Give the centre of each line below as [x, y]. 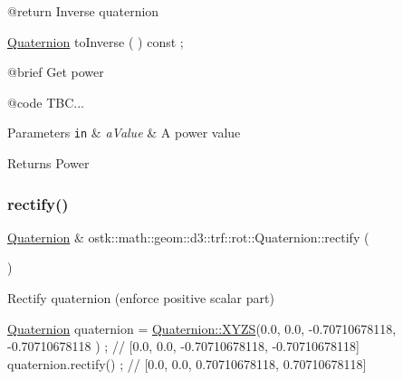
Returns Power [48, 163]
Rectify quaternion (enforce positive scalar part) [141, 298]
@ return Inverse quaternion [83, 11]
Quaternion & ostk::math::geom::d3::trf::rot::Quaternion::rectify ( [188, 237]
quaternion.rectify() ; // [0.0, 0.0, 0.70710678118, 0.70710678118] [187, 363]
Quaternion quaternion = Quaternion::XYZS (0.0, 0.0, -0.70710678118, [202, 328]
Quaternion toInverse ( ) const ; [96, 41]
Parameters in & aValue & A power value [124, 133]
